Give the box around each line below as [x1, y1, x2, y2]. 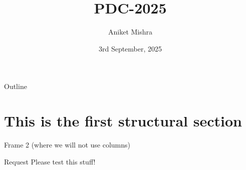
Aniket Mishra [108, 26, 153, 37]
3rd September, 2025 [98, 43, 162, 53]
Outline [4, 81, 27, 91]
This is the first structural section [4, 110, 242, 131]
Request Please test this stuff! [4, 156, 96, 166]
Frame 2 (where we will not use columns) [4, 139, 130, 150]
